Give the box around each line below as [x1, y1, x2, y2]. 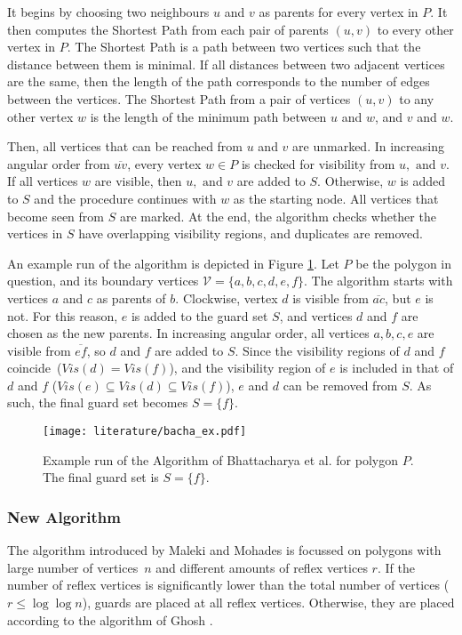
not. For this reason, [7, 306, 118, 325]
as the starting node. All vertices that [233, 189, 439, 207]
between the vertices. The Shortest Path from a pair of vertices [7, 89, 351, 108]
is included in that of [339, 358, 454, 377]
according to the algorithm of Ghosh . [7, 610, 213, 629]
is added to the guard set [131, 306, 268, 325]
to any [399, 89, 434, 108]
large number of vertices [7, 558, 139, 576]
